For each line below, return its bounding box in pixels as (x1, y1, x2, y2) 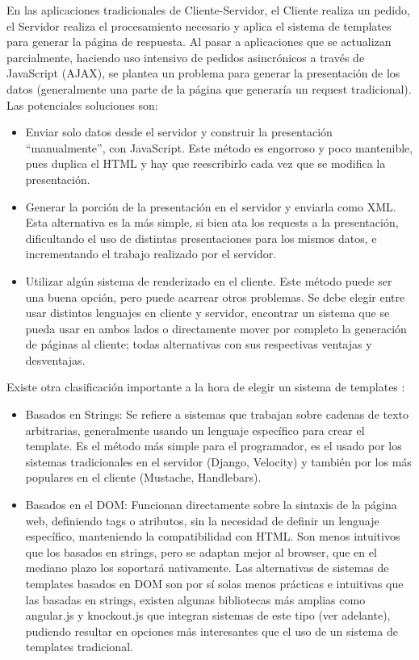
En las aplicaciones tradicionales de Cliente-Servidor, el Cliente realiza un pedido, (6, 2, 410, 18)
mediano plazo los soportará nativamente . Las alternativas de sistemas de (25, 559, 389, 576)
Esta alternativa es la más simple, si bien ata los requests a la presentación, (25, 214, 399, 231)
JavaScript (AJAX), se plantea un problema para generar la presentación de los (6, 65, 400, 81)
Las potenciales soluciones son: (6, 96, 158, 113)
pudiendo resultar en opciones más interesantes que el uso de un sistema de (25, 622, 398, 639)
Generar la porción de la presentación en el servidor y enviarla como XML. (25, 198, 396, 215)
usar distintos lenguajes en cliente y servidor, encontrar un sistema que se (25, 304, 390, 321)
